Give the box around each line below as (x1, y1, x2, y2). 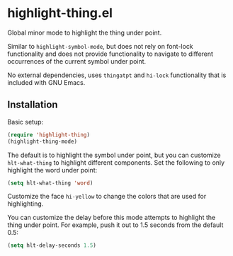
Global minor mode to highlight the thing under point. (7, 28, 162, 37)
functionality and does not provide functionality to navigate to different (7, 50, 214, 58)
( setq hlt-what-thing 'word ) (7, 179, 93, 187)
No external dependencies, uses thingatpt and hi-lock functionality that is (7, 71, 227, 79)
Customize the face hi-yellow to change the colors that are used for (7, 192, 207, 201)
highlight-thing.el (7, 5, 113, 21)
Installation (7, 99, 58, 111)
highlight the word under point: (7, 165, 98, 174)
